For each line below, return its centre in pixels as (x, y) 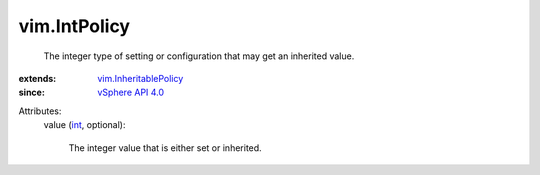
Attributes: (40, 111)
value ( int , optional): (84, 125)
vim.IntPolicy (74, 26)
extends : (37, 78)
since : (31, 92)
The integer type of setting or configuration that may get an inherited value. (199, 56)
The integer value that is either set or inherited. (165, 147)
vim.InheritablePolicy (140, 78)
